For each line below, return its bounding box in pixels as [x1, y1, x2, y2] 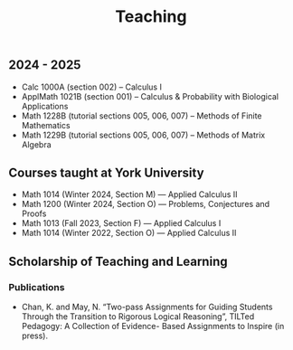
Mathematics [21, 119, 71, 130]
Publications [8, 280, 65, 293]
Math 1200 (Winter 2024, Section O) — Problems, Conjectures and [21, 199, 270, 210]
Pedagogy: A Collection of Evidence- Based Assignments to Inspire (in [21, 321, 285, 332]
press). [21, 330, 49, 341]
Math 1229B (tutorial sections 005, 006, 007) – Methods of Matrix [21, 129, 266, 140]
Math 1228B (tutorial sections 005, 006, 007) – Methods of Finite [21, 110, 263, 121]
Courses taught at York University [8, 166, 204, 180]
